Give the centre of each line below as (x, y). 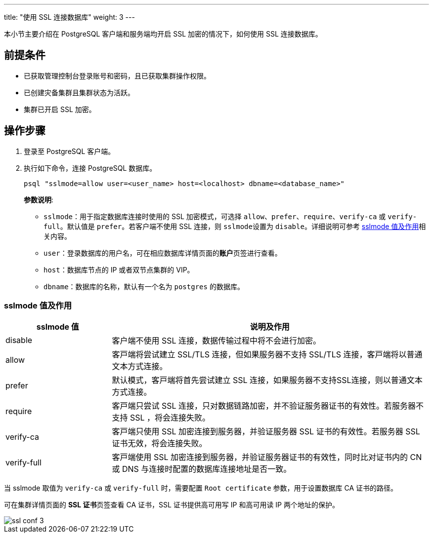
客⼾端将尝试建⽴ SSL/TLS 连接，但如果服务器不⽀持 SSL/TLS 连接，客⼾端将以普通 (267, 355)
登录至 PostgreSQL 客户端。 (69, 151)
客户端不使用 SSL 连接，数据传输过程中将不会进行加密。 (216, 341)
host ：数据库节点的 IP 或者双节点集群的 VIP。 (119, 269)
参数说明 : (39, 199)
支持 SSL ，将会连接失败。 (161, 418)
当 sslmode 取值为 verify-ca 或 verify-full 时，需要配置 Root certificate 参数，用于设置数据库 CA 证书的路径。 (201, 488)
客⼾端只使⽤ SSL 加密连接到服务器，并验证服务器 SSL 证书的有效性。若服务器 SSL (266, 432)
